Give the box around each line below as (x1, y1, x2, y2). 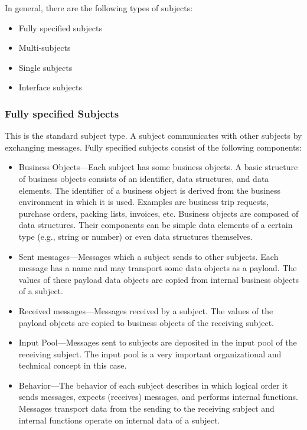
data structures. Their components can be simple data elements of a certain (18, 219, 293, 231)
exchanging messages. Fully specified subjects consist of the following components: (5, 141, 302, 153)
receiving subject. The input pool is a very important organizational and (18, 347, 282, 360)
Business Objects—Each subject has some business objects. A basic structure (18, 161, 298, 173)
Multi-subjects (18, 41, 71, 54)
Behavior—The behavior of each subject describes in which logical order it (18, 379, 288, 391)
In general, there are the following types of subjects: (5, 2, 193, 14)
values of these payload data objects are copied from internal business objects (18, 273, 299, 285)
